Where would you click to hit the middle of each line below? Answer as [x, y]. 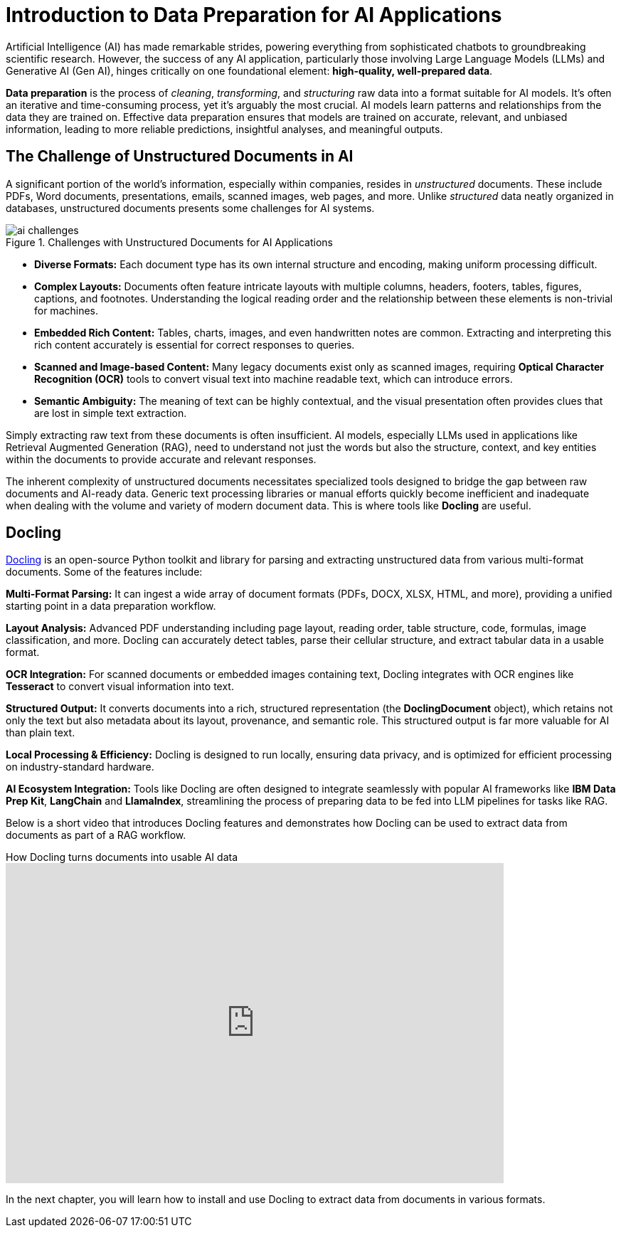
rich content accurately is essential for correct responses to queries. [195, 344]
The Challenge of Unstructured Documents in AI [180, 157]
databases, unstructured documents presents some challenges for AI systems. [190, 208]
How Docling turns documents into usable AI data [122, 857]
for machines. [67, 310]
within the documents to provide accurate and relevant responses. [161, 459]
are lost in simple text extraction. [111, 413]
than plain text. [41, 733]
